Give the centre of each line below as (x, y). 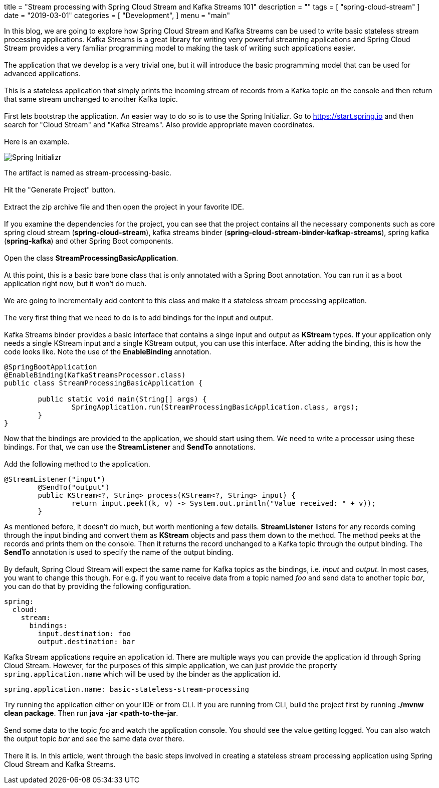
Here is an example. (37, 142)
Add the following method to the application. (77, 464)
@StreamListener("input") (55, 479)
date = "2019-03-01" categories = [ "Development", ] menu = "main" (117, 15)
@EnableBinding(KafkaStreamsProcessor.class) (95, 375)
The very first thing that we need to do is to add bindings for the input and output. (139, 318)
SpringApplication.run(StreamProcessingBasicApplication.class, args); (215, 407)
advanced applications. (42, 73)
